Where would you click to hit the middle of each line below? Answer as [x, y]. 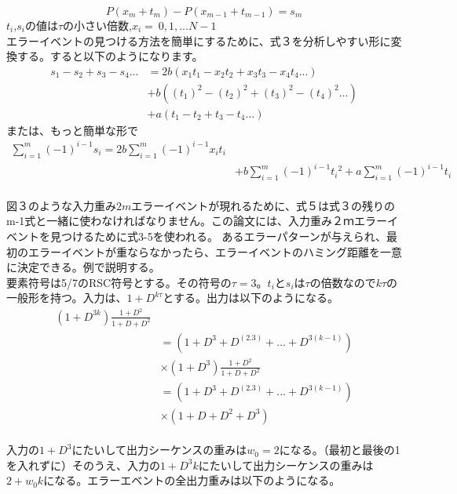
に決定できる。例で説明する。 [83, 267]
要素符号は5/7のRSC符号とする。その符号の [119, 282]
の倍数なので [343, 282]
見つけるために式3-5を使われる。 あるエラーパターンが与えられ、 [218, 236]
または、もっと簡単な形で [72, 130]
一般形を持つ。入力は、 [67, 298]
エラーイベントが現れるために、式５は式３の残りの [263, 205]
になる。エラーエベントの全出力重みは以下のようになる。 [192, 480]
